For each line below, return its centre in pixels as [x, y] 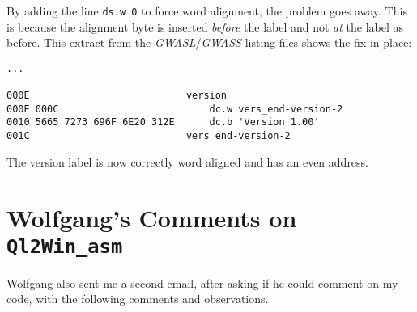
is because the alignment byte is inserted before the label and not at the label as [205, 26]
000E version [117, 96]
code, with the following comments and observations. [138, 299]
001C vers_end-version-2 [149, 136]
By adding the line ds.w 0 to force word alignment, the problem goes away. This [207, 11]
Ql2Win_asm [65, 246]
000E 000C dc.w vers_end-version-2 [175, 109]
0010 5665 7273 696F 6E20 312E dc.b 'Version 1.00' [163, 122]
